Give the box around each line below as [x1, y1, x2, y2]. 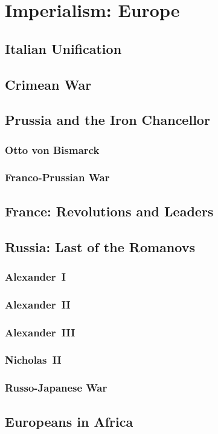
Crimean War [5, 75, 92, 93]
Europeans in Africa [5, 412, 133, 430]
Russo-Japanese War [5, 380, 107, 395]
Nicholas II [5, 352, 62, 367]
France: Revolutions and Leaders [5, 201, 214, 220]
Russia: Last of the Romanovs [5, 237, 195, 256]
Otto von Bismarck [5, 142, 100, 157]
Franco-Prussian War [5, 170, 110, 185]
